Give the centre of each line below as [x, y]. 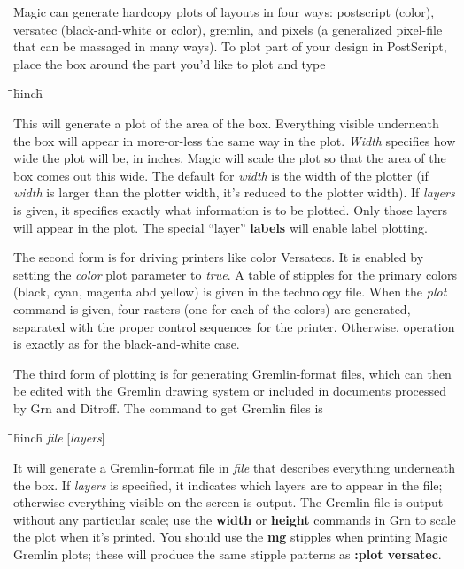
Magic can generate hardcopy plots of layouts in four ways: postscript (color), [224, 12]
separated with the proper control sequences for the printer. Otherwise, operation [234, 326]
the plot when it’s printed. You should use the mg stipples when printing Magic [231, 537]
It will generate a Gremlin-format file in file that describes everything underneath [235, 468]
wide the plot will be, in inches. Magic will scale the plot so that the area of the [230, 158]
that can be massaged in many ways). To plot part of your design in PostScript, [230, 46]
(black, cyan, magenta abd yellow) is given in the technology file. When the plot [230, 292]
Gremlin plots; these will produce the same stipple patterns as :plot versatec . [228, 554]
